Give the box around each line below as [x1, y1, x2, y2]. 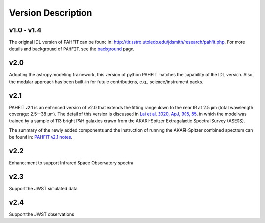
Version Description [9, 7, 93, 18]
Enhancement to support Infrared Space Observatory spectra [9, 160, 133, 166]
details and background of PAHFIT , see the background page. [9, 46, 135, 52]
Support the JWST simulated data [9, 186, 78, 192]
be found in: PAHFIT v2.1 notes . [9, 134, 73, 140]
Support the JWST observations [9, 211, 75, 217]
